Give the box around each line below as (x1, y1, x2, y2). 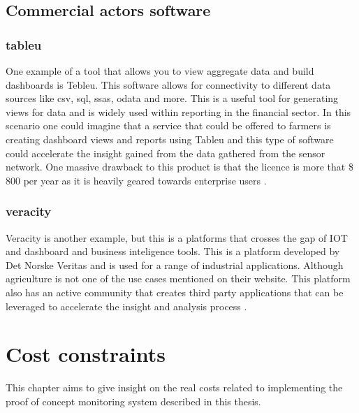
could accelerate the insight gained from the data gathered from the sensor (6, 145, 325, 160)
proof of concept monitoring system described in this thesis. (6, 393, 261, 408)
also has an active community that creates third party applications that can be (6, 284, 344, 299)
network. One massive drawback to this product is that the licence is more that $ (6, 159, 353, 174)
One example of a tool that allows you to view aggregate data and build (6, 64, 314, 78)
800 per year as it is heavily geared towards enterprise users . (6, 173, 267, 187)
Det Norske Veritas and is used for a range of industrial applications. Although (6, 257, 344, 272)
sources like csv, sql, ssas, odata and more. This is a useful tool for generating (6, 91, 339, 106)
